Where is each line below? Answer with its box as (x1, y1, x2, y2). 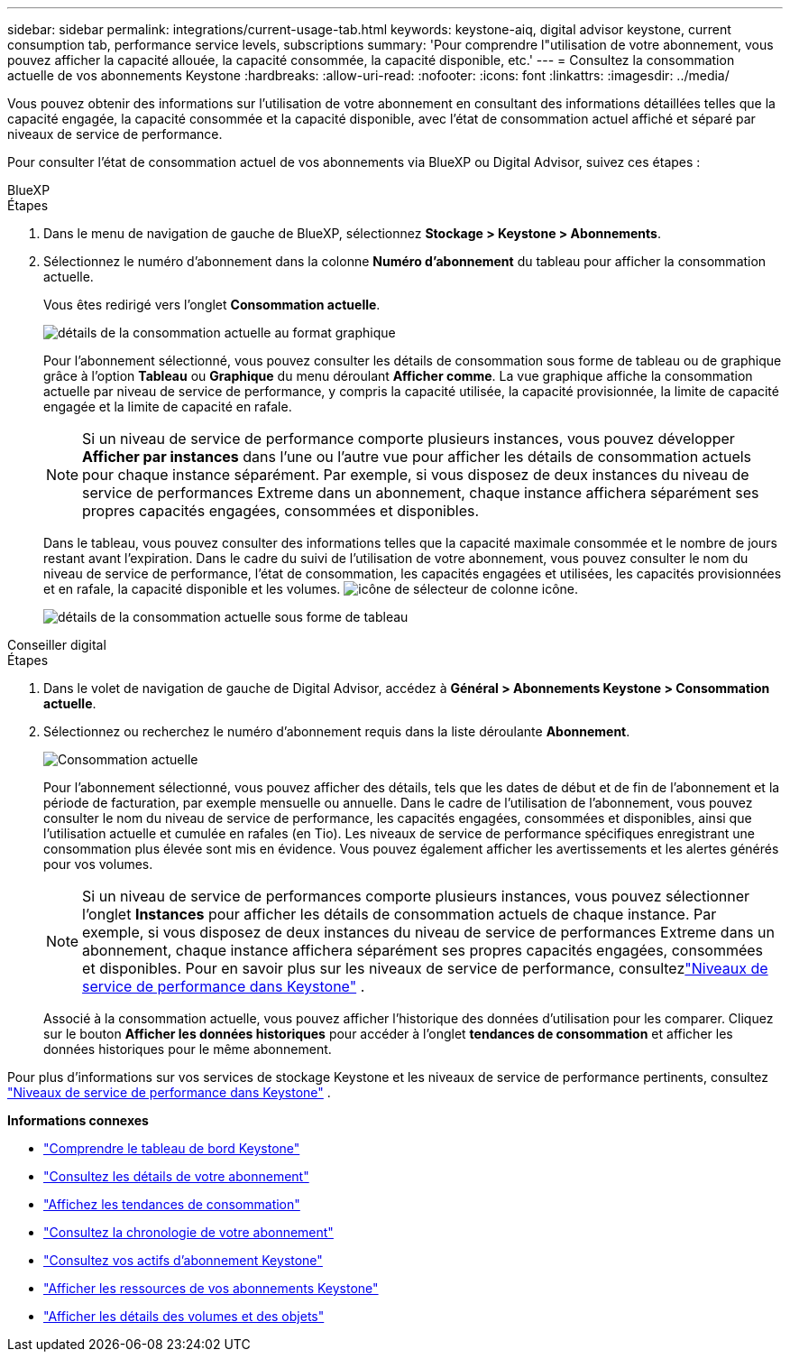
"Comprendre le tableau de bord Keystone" (43, 1141, 300, 1156)
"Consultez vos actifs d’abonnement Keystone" (43, 1253, 323, 1268)
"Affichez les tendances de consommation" (43, 1197, 300, 1212)
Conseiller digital (7, 637, 106, 652)
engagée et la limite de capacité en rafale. (43, 399, 292, 414)
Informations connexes (7, 1113, 149, 1128)
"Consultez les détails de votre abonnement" (43, 1169, 309, 1184)
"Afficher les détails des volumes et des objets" (43, 1308, 325, 1324)
